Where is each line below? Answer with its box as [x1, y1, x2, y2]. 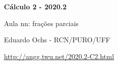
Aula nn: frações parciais [4, 18, 79, 28]
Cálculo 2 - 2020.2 [4, 1, 67, 11]
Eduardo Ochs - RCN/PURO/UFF [4, 34, 111, 45]
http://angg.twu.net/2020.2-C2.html [4, 51, 114, 61]
